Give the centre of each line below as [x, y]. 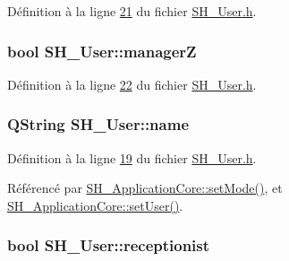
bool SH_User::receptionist [109, 245]
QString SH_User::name [98, 124]
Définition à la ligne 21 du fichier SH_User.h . [132, 11]
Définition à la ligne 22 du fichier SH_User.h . [132, 84]
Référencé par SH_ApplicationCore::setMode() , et [145, 188]
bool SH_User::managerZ [102, 51]
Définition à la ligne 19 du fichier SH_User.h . [132, 157]
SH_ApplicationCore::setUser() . [95, 205]
